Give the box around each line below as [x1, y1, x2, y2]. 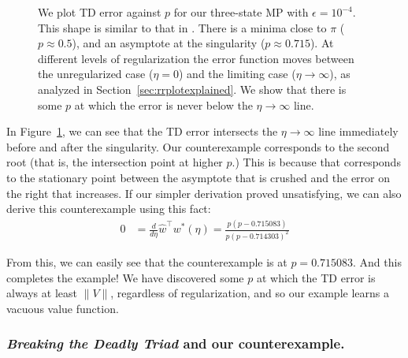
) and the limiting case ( [179, 65, 296, 82]
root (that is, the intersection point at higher [6, 154, 223, 170]
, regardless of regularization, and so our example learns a [110, 285, 389, 301]
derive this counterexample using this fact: [6, 200, 211, 217]
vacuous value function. [6, 300, 119, 316]
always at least [6, 285, 77, 301]
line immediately [318, 123, 399, 140]
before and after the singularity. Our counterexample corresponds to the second [6, 138, 390, 155]
